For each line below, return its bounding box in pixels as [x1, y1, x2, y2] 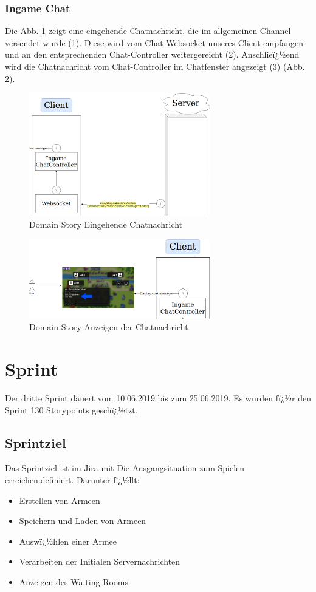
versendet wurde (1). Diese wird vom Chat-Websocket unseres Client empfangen [5, 36, 304, 49]
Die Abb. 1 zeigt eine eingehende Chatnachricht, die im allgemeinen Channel [5, 24, 291, 37]
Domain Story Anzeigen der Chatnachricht [29, 321, 188, 333]
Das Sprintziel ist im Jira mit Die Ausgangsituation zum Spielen [5, 461, 245, 474]
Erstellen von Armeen [19, 494, 100, 506]
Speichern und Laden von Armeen [19, 514, 146, 527]
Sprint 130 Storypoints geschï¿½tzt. [5, 403, 138, 416]
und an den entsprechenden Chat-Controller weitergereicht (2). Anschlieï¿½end [5, 48, 300, 61]
